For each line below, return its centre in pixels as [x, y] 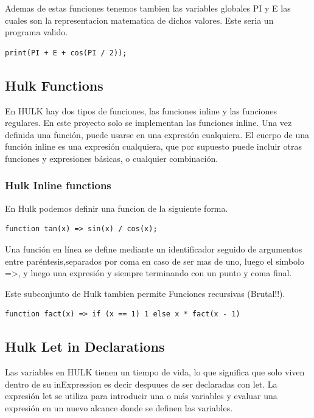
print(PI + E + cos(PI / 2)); [66, 53]
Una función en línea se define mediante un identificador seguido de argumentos [154, 249]
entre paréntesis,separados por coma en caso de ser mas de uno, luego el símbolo [155, 261]
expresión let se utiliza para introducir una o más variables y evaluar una [141, 396]
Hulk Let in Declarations [85, 347]
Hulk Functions [54, 85]
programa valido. [37, 32]
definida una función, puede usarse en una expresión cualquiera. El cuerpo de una [157, 134]
